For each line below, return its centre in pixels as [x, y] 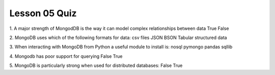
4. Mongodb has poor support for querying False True [66, 56]
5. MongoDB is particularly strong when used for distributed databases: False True [96, 65]
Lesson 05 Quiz [43, 13]
